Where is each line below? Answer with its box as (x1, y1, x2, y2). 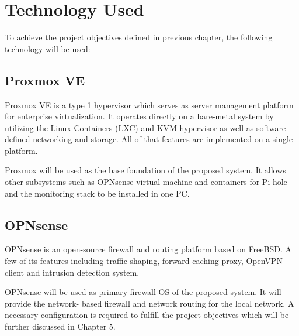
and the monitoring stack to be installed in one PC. (5, 187, 190, 199)
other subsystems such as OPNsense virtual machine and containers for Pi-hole (5, 176, 287, 188)
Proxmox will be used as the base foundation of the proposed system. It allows (5, 164, 286, 176)
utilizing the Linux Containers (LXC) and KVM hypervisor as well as (5, 121, 254, 133)
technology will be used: (5, 42, 91, 54)
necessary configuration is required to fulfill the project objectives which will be (5, 308, 289, 321)
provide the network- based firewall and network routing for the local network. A (5, 297, 294, 309)
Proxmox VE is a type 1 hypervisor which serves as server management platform (5, 98, 294, 111)
